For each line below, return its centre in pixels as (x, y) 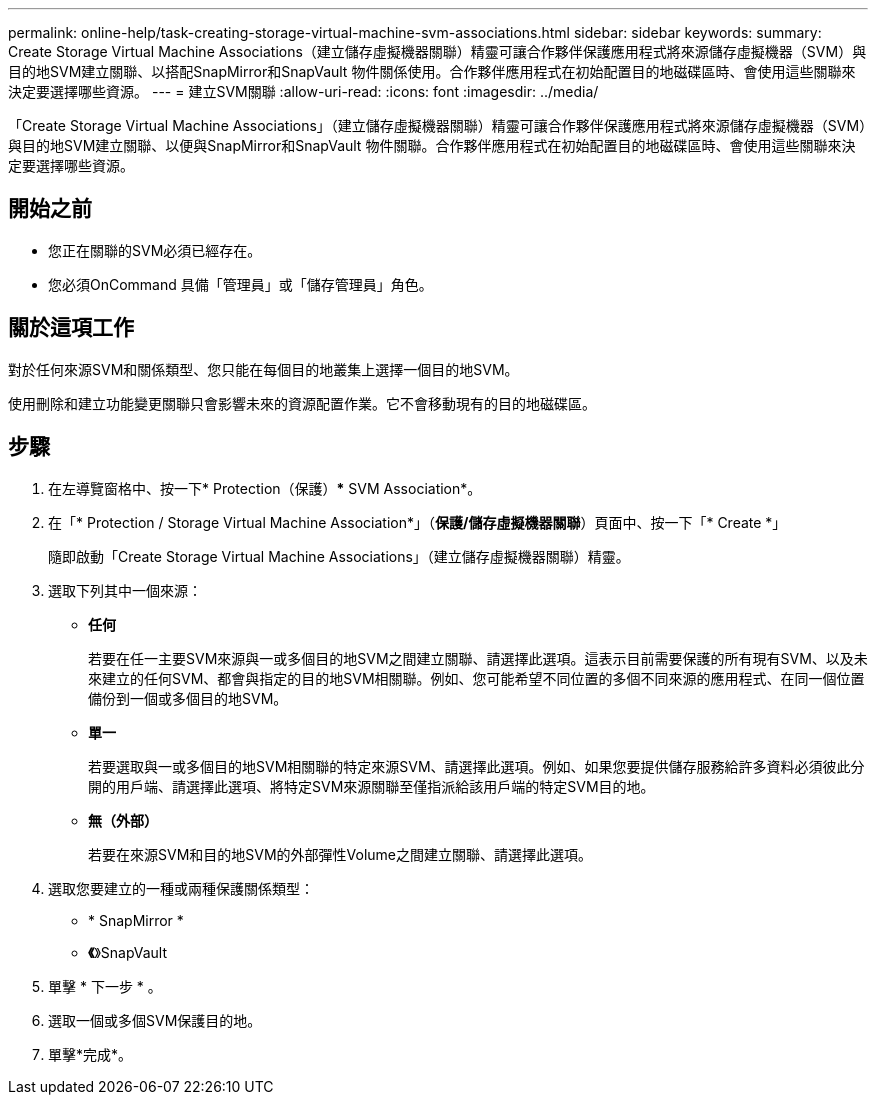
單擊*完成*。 (90, 1054)
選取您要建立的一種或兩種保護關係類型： (181, 888)
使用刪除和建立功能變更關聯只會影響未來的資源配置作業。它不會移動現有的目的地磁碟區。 (302, 403)
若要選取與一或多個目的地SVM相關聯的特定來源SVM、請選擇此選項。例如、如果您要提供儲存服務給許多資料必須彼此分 (476, 766)
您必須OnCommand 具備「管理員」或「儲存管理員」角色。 (240, 284)
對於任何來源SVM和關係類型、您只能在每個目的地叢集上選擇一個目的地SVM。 (263, 369)
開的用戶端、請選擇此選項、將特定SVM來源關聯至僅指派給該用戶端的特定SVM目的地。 (371, 786)
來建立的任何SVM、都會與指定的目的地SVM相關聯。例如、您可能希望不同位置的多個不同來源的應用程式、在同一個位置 (476, 678)
